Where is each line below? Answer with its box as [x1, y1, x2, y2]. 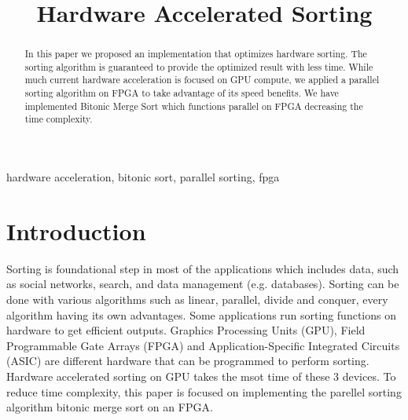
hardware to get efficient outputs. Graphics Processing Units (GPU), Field [6, 322, 366, 338]
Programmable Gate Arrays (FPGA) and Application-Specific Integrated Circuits [6, 337, 400, 353]
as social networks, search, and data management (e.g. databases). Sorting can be [6, 276, 399, 292]
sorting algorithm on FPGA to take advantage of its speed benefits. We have [24, 86, 339, 100]
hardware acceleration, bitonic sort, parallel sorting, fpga [6, 169, 280, 185]
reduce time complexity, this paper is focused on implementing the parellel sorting [6, 383, 402, 400]
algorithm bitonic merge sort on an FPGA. [6, 399, 213, 415]
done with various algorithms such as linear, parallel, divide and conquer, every [6, 291, 388, 308]
